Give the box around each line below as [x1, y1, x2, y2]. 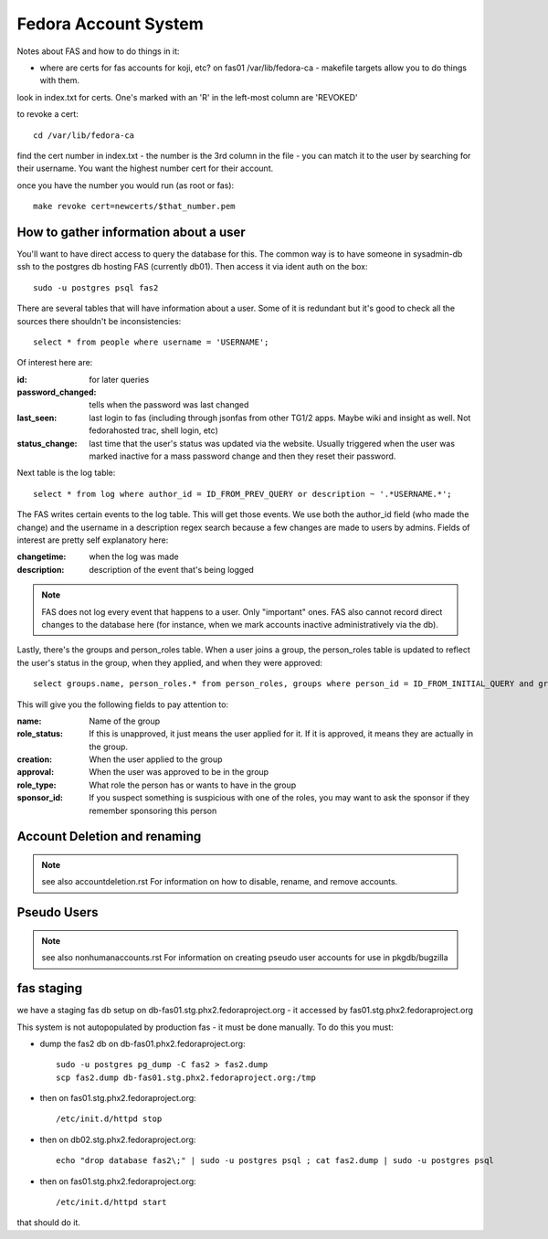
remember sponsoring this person [89, 805, 217, 816]
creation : [16, 754, 53, 765]
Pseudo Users [16, 905, 99, 920]
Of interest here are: [16, 357, 93, 368]
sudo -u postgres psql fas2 [33, 282, 159, 292]
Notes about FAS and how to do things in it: [16, 46, 180, 57]
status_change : [16, 438, 78, 449]
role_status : [16, 728, 64, 739]
